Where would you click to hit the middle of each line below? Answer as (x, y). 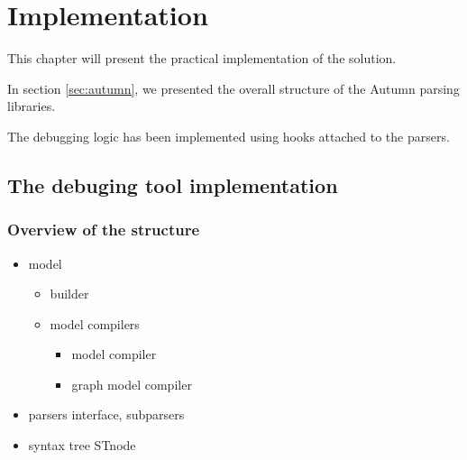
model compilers (95, 323)
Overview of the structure (104, 230)
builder (69, 294)
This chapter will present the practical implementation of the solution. (202, 58)
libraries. (32, 106)
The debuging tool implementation (173, 184)
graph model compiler (132, 384)
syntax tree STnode (82, 445)
